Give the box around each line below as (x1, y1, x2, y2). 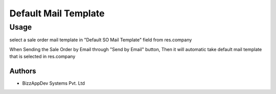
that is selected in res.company (9, 54, 76, 60)
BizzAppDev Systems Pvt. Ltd (22, 80, 85, 86)
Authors (9, 66, 36, 75)
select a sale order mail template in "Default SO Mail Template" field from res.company (9, 37, 192, 43)
